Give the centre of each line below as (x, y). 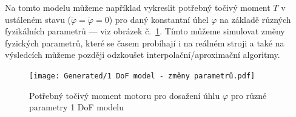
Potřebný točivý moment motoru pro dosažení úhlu (125, 95)
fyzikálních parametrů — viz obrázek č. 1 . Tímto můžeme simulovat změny (145, 31)
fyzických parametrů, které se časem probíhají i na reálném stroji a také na (145, 43)
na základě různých (255, 19)
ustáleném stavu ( (38, 19)
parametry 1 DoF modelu (77, 107)
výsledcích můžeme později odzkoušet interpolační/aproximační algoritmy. (143, 55)
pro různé (249, 95)
